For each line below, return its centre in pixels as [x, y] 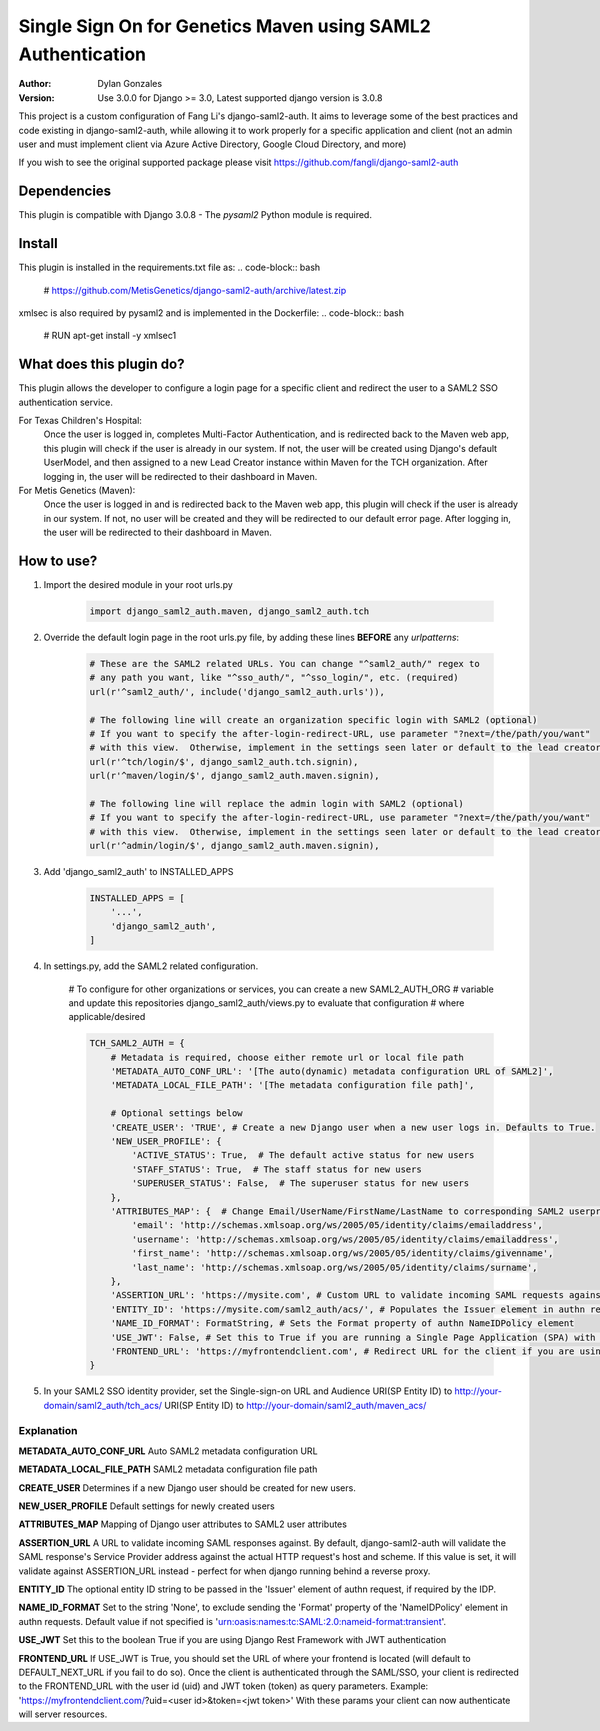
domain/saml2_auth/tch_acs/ [103, 1405]
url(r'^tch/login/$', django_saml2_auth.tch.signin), [224, 761]
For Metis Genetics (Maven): [77, 490]
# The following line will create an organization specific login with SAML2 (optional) [314, 719]
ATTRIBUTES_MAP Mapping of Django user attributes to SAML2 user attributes [182, 1524]
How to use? [58, 560]
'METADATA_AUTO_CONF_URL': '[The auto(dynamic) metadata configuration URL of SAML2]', [332, 1071]
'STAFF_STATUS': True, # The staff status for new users [276, 1169]
